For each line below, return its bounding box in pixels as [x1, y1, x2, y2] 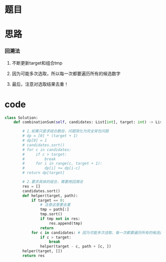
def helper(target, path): [22, 193, 78, 198]
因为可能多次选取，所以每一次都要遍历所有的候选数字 [11, 70, 121, 77]
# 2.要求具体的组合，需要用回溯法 [22, 179, 83, 184]
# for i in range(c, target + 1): [22, 161, 103, 166]
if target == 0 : [31, 198, 65, 203]
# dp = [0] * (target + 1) [22, 133, 78, 139]
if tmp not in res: [40, 216, 80, 221]
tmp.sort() [40, 212, 63, 217]
